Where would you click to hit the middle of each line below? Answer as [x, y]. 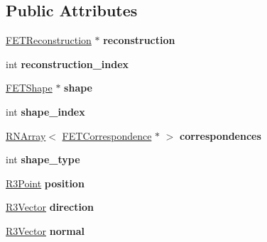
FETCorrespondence [107, 135]
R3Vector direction [50, 207]
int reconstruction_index [67, 64]
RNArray [26, 135]
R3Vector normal [45, 230]
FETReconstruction [49, 40]
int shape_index [45, 111]
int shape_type [43, 159]
